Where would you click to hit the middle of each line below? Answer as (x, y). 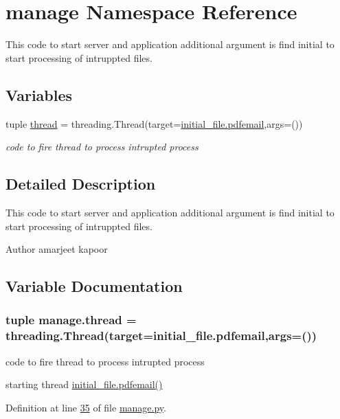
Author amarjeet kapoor (57, 249)
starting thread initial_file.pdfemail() (84, 384)
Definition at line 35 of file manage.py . (86, 407)
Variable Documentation (94, 286)
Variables (39, 94)
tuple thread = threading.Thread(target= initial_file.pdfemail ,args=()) (154, 123)
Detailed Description (81, 184)
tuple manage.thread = (71, 320)
